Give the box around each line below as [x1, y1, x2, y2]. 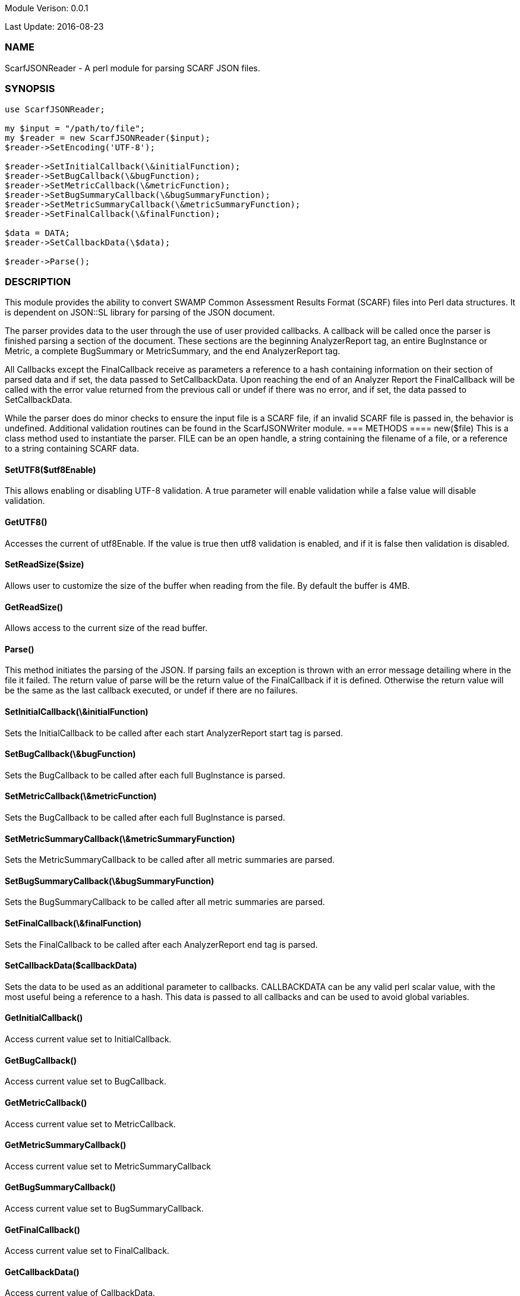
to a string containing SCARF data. [5, 443, 139, 454]
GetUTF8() [5, 517, 48, 528]
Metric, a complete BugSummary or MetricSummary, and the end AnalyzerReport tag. [5, 346, 341, 357]
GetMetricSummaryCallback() [5, 1140, 127, 1150]
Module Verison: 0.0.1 [5, 3, 89, 13]
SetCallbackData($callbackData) [5, 960, 137, 971]
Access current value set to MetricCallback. [5, 1118, 176, 1129]
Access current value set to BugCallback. [5, 1076, 166, 1087]
